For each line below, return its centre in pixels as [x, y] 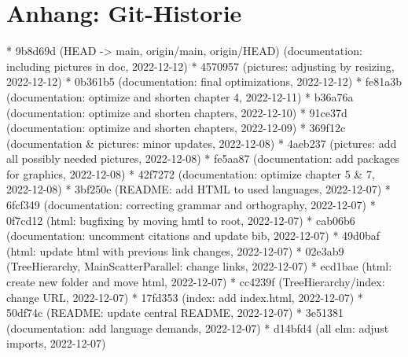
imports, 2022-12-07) [56, 343]
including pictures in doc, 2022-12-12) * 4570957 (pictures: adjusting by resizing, [200, 66]
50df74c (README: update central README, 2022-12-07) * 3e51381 [175, 313]
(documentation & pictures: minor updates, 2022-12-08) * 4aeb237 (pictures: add [202, 143]
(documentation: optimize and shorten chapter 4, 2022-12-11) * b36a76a [180, 96]
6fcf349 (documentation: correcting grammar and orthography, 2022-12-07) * [191, 205]
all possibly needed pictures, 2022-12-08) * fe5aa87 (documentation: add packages [203, 158]
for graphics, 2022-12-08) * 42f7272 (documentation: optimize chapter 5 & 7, [191, 173]
